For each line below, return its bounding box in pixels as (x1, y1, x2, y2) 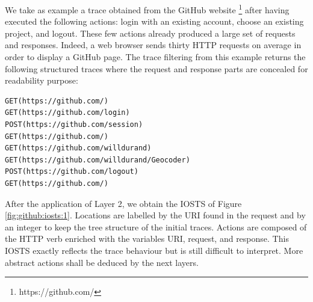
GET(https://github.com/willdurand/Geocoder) (5, 155, 190, 164)
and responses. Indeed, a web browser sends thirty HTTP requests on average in (5, 39, 302, 51)
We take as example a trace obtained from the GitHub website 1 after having (5, 2, 290, 16)
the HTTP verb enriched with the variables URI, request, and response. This (5, 232, 289, 245)
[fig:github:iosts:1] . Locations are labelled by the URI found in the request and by (5, 209, 306, 221)
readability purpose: (5, 74, 78, 87)
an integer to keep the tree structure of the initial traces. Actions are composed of (5, 220, 307, 233)
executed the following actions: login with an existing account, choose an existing (5, 15, 304, 28)
